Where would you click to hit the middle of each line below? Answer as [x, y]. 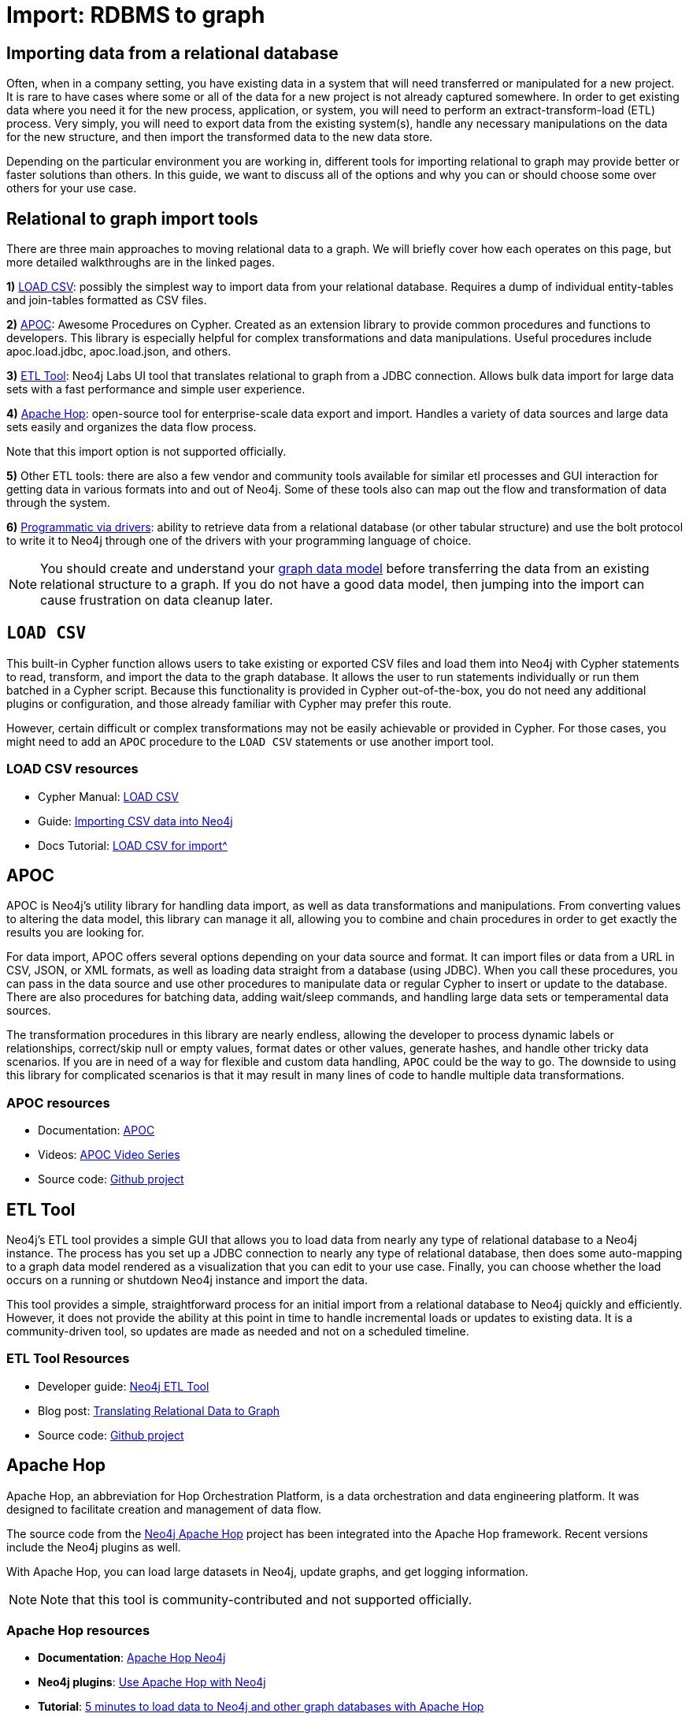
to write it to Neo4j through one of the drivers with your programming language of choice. [239, 541]
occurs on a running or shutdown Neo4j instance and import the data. [187, 1280]
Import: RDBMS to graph [136, 15]
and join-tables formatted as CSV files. [107, 300]
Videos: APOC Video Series [109, 1155]
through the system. [58, 503]
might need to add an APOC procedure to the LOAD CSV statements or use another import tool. [250, 741]
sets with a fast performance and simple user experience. [156, 389]
